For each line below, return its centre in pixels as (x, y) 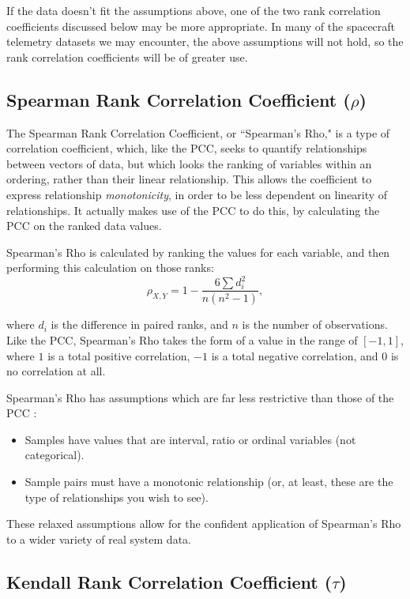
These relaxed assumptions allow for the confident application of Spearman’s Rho (204, 524)
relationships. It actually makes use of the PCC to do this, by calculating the (193, 210)
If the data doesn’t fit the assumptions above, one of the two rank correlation (194, 10)
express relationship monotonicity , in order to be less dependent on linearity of (197, 194)
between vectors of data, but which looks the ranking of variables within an (189, 163)
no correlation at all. (56, 371)
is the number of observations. (315, 324)
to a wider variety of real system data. (99, 539)
